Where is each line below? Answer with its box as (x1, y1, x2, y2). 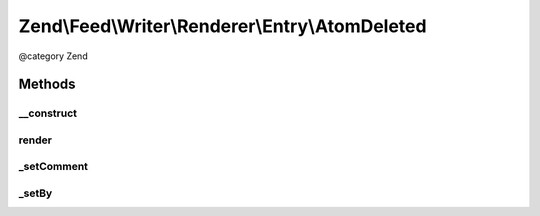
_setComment (18, 160, 89, 174)
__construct (18, 106, 78, 120)
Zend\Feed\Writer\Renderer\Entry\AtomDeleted (18, 15, 427, 37)
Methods (18, 76, 76, 93)
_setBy (18, 186, 53, 200)
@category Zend (18, 50, 89, 62)
